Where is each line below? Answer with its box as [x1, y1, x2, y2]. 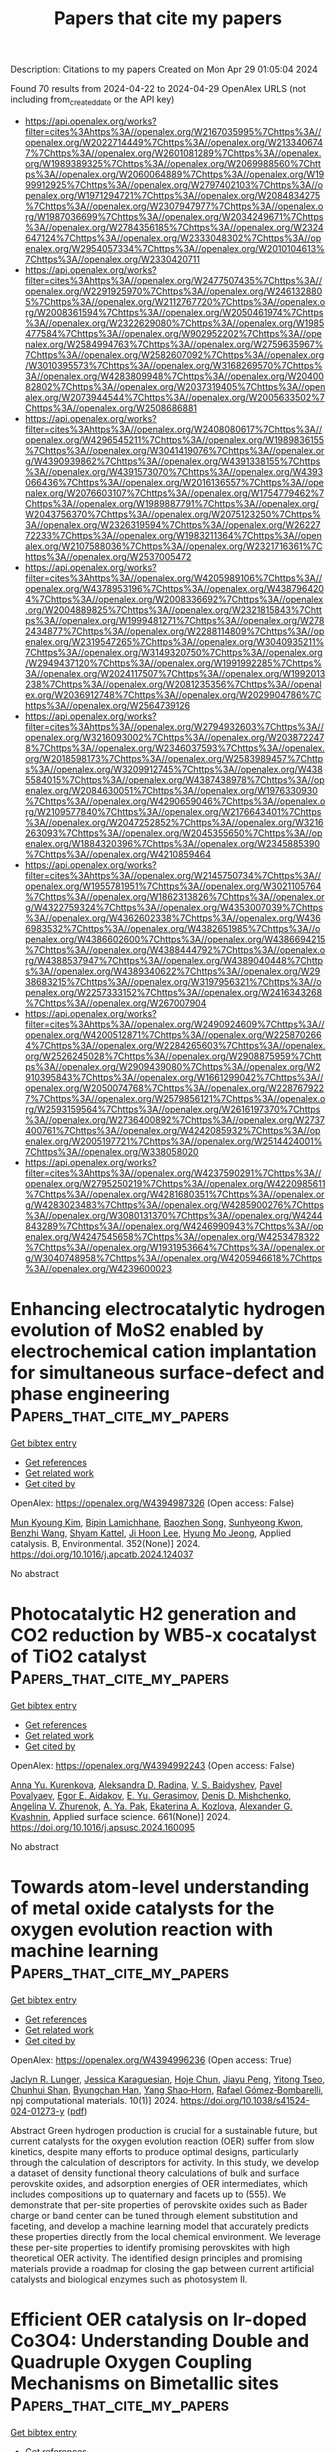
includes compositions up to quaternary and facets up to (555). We [10, 2188, 287, 2200]
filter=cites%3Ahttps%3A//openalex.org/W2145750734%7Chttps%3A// [24, 869, 322, 881]
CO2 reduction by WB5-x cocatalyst [10, 1624, 317, 1647]
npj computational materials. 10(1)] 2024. [10, 2094, 178, 2106]
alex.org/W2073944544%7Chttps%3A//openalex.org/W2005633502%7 [24, 391, 325, 403]
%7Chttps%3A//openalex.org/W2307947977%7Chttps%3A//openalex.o [24, 200, 324, 212]
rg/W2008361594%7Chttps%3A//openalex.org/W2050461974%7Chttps [24, 306, 324, 318]
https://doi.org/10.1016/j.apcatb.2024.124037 [10, 1548, 194, 1560]
